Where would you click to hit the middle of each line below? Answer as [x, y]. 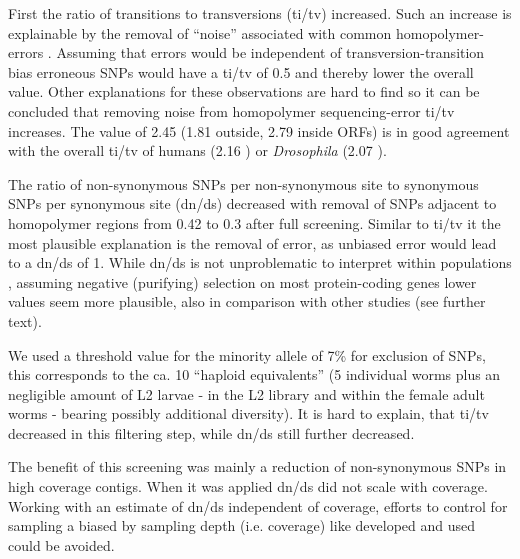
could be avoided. [61, 544]
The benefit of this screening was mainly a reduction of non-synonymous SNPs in [257, 466]
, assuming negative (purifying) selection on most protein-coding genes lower [242, 281]
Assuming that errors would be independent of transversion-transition [270, 52]
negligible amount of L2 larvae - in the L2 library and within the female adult [246, 393]
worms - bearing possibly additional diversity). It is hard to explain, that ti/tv [248, 413]
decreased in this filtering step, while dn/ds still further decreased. [211, 432]
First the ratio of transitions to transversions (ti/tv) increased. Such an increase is [260, 13]
